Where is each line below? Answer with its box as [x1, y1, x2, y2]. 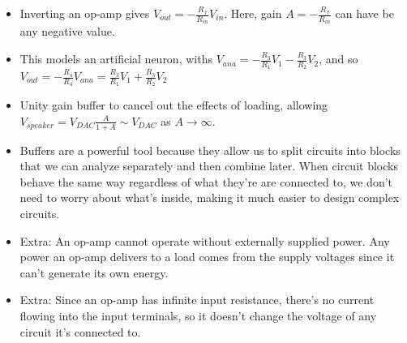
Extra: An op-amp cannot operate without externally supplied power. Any [19, 232, 390, 249]
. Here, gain [224, 5, 282, 21]
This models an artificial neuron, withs [19, 50, 212, 67]
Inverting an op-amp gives [19, 5, 150, 21]
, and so [319, 50, 358, 67]
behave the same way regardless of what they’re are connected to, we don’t [19, 173, 393, 190]
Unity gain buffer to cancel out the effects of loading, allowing [19, 96, 328, 114]
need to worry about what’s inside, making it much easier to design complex [19, 189, 400, 206]
